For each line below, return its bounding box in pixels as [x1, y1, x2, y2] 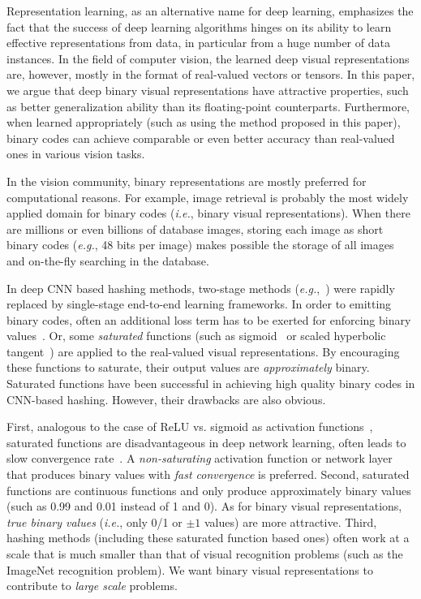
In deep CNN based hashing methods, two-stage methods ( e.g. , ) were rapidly [6, 279, 395, 296]
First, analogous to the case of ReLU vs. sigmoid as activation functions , [6, 418, 373, 435]
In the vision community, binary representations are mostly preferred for [6, 172, 367, 189]
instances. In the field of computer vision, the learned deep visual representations [6, 50, 410, 67]
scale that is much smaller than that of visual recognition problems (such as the [6, 545, 403, 562]
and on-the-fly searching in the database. [6, 252, 209, 269]
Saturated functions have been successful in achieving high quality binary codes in [6, 375, 415, 392]
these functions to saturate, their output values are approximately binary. [6, 359, 370, 376]
